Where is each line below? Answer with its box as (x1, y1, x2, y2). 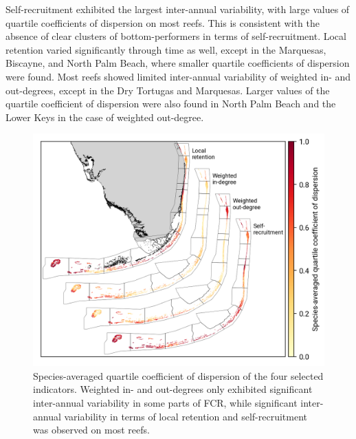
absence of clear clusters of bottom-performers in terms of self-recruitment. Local (5, 29, 346, 43)
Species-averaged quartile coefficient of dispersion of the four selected (33, 368, 324, 383)
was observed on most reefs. (33, 422, 150, 437)
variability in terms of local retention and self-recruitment (64, 409, 307, 423)
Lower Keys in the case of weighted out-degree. (5, 109, 204, 124)
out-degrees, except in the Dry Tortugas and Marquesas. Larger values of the (5, 83, 330, 97)
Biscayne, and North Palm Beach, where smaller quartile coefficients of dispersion (5, 56, 350, 70)
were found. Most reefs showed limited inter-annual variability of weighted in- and (5, 69, 351, 83)
